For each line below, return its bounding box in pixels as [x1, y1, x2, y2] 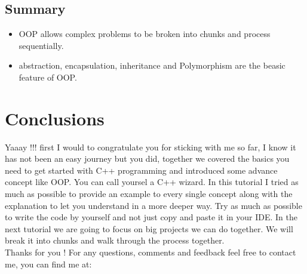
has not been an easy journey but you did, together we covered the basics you [5, 152, 290, 165]
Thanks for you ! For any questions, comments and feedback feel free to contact [5, 246, 296, 258]
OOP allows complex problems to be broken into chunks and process [19, 27, 271, 40]
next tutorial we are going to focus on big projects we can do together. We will [5, 222, 293, 235]
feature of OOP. [19, 70, 77, 83]
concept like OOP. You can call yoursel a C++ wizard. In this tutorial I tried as [5, 176, 299, 188]
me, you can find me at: [5, 257, 92, 270]
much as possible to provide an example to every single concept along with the [5, 187, 293, 200]
